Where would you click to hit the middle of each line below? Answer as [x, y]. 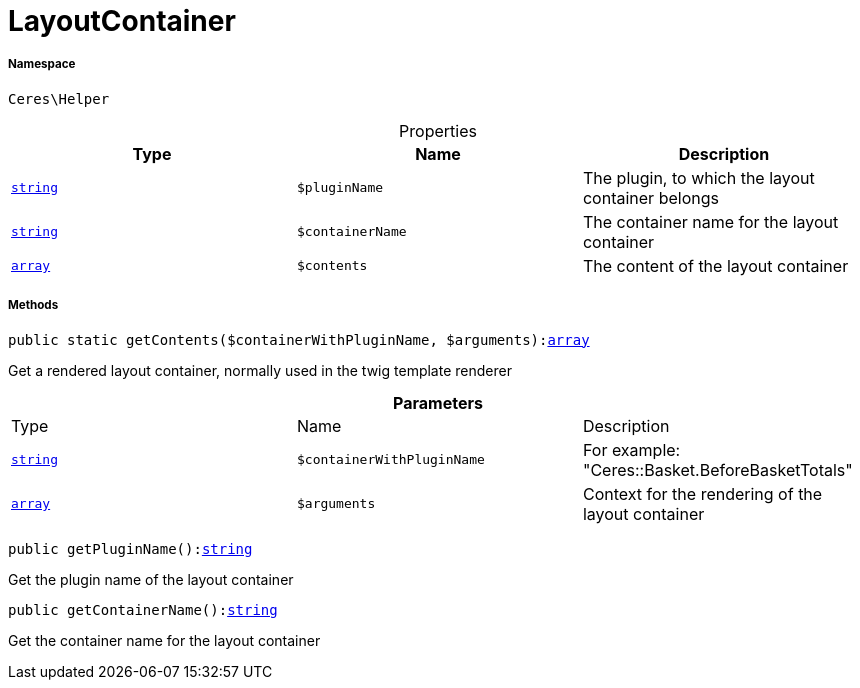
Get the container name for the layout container [164, 640]
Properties [438, 130]
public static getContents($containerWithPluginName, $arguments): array [299, 339]
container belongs [650, 197]
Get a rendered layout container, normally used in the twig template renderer [260, 370]
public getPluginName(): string [130, 548]
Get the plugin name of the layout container [151, 579]
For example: [631, 449]
